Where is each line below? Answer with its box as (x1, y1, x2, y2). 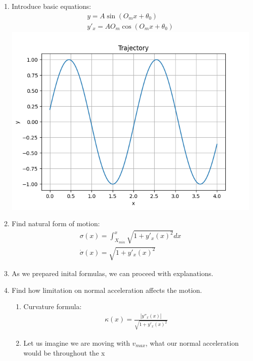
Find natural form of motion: (11, 218, 100, 229)
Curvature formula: (23, 301, 82, 312)
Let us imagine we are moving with (23, 337, 130, 348)
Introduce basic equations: (11, 1, 91, 11)
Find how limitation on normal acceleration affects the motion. (11, 284, 202, 295)
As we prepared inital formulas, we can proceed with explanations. (11, 268, 213, 279)
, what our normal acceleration (145, 337, 239, 348)
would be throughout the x (23, 347, 105, 358)
